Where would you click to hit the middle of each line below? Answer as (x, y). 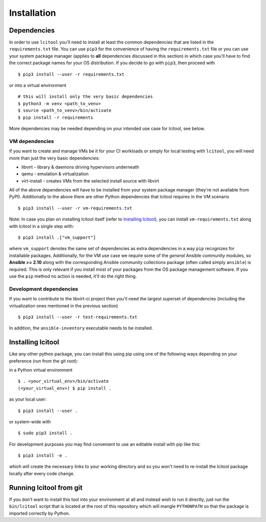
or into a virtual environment (38, 85)
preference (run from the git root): (44, 361)
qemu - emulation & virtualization (55, 174)
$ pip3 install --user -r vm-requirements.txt (75, 208)
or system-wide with (30, 421)
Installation (33, 13)
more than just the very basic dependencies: (54, 158)
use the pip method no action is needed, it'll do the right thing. (73, 276)
